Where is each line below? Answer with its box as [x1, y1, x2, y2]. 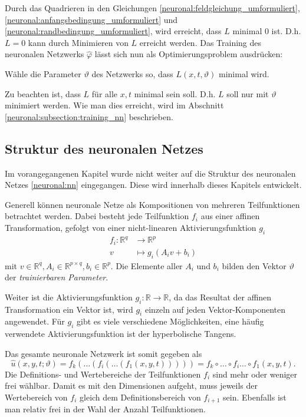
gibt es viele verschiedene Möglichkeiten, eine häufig [77, 315, 264, 327]
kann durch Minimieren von [28, 36, 129, 48]
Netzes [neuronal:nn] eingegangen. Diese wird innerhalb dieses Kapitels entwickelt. [5, 178, 302, 191]
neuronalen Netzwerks [5, 48, 84, 60]
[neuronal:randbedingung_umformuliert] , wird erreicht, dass [5, 25, 222, 37]
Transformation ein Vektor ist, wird [5, 303, 133, 315]
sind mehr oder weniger [212, 368, 298, 380]
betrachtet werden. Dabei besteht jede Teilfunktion [5, 210, 189, 222]
